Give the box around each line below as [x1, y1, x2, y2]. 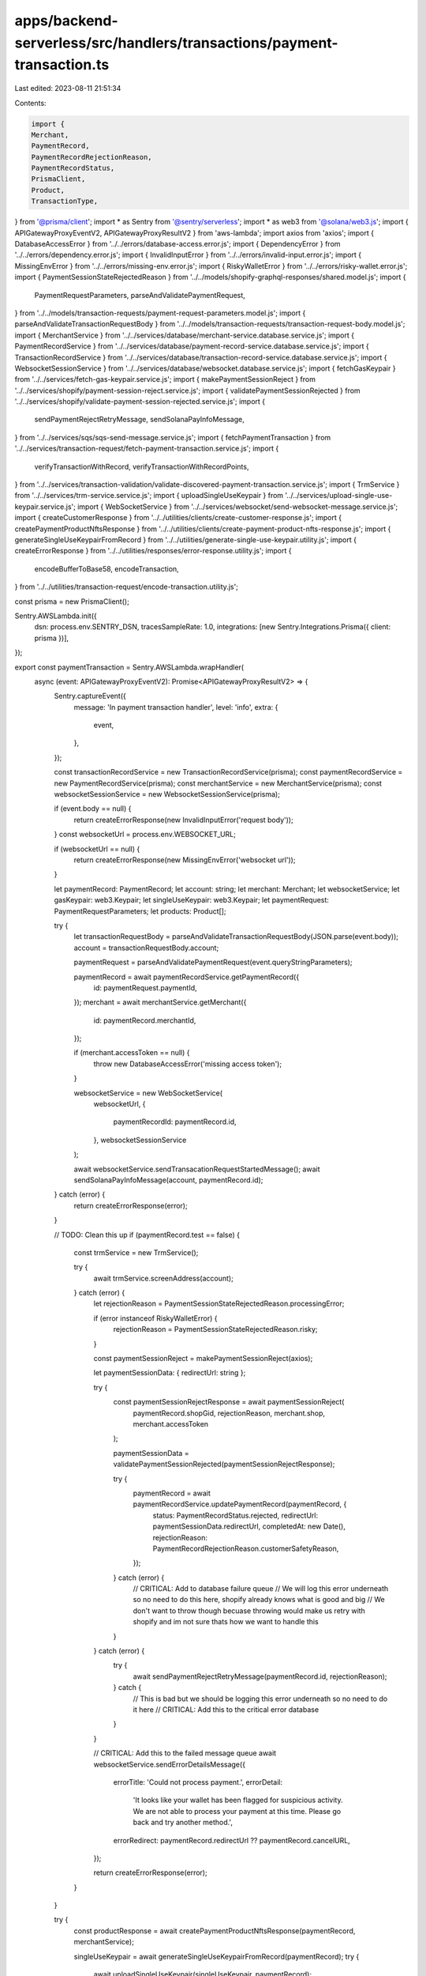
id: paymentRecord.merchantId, [93, 1016, 196, 1025]
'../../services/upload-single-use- [285, 491, 393, 500]
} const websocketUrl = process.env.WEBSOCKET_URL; [54, 830, 236, 839]
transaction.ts [14, 56, 110, 74]
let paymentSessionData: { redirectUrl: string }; [93, 1368, 246, 1378]
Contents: [14, 98, 47, 107]
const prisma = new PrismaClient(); [14, 597, 129, 606]
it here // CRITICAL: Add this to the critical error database [133, 1704, 319, 1714]
